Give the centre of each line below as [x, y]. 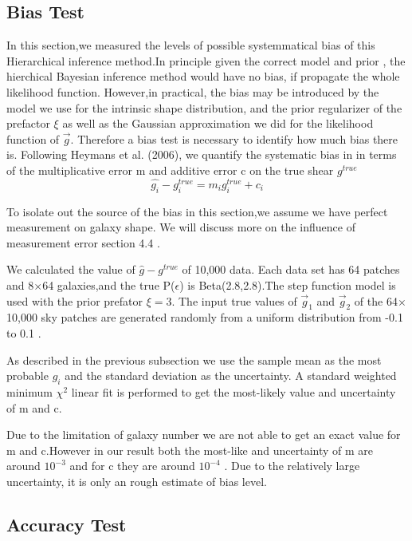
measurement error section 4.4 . [83, 242]
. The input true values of [234, 300]
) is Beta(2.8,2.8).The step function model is [288, 284]
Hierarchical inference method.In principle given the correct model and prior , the [206, 60]
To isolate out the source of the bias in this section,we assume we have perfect [197, 211]
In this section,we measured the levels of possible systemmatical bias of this [191, 45]
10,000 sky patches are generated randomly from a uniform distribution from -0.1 [205, 317]
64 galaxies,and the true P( [109, 284]
